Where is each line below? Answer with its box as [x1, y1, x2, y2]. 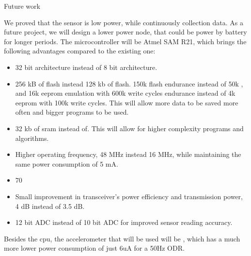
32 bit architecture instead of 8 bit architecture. [15, 62, 157, 72]
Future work [4, 1, 40, 11]
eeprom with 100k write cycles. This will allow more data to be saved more [15, 97, 238, 107]
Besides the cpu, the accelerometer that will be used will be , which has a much [4, 233, 240, 243]
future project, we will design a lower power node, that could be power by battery [4, 27, 247, 37]
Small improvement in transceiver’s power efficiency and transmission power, [15, 191, 243, 201]
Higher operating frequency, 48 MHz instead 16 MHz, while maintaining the [15, 149, 241, 159]
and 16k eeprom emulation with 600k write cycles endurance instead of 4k [15, 88, 235, 98]
